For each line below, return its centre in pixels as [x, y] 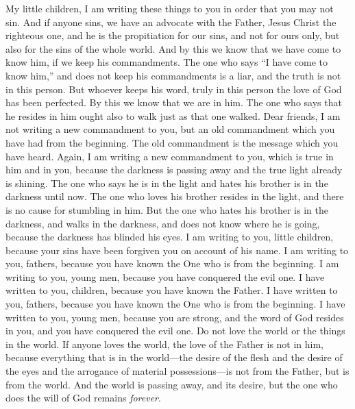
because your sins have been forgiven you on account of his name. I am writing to [177, 250]
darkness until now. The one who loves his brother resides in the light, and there [175, 196]
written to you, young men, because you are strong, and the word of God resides [175, 317]
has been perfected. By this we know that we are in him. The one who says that [174, 102]
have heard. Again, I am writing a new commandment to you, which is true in [170, 156]
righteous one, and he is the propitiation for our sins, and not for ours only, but [173, 35]
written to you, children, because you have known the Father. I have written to [172, 290]
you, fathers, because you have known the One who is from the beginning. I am [172, 263]
